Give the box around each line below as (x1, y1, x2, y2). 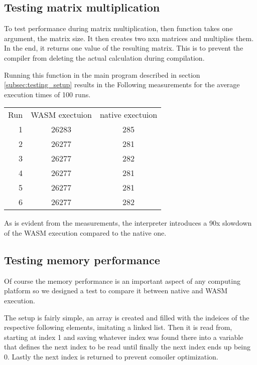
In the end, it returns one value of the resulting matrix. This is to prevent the (4, 43, 243, 53)
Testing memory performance (4, 252, 160, 267)
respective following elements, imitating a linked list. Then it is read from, (4, 322, 232, 332)
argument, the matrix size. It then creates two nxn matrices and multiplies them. (4, 33, 254, 43)
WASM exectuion (31, 109, 92, 121)
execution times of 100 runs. (4, 89, 91, 99)
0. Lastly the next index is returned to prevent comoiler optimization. (4, 351, 218, 361)
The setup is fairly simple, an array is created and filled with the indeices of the (4, 312, 249, 322)
